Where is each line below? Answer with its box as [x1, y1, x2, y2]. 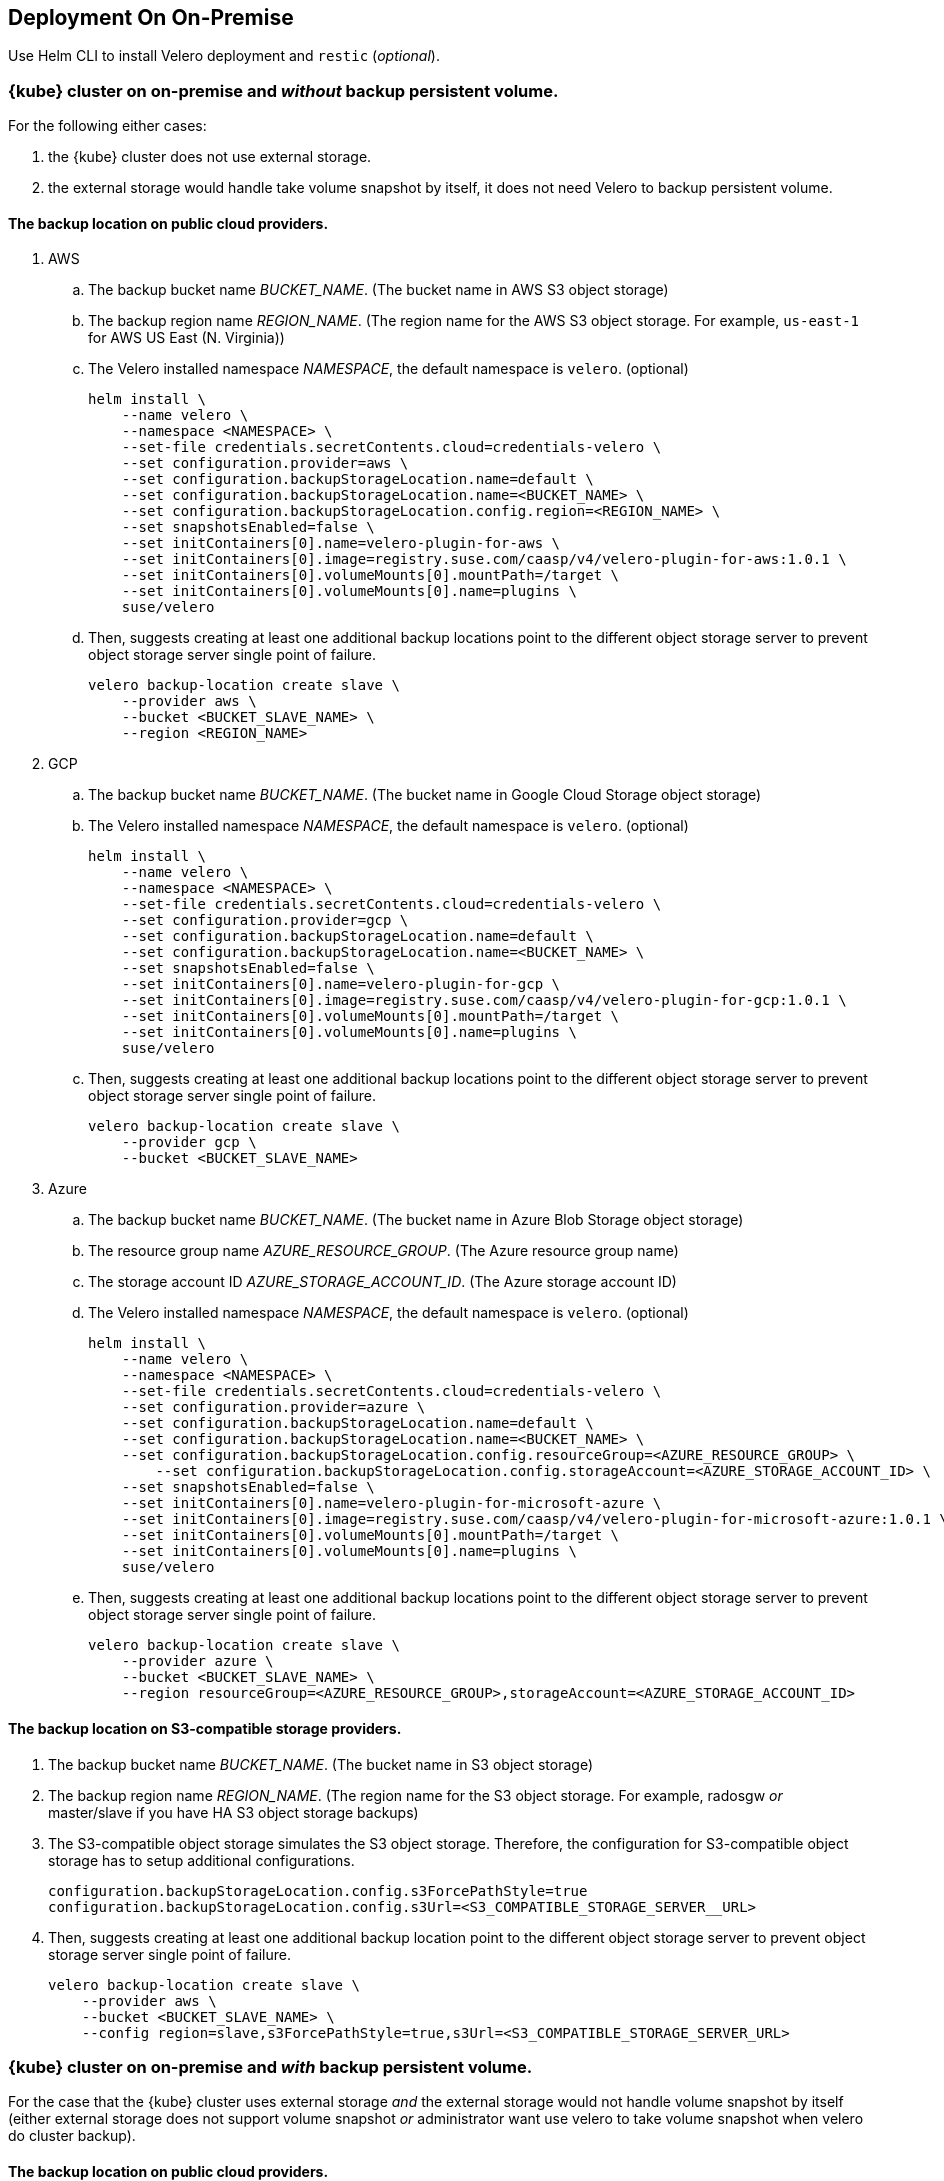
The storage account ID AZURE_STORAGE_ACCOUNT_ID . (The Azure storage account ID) [88, 1273, 677, 1291]
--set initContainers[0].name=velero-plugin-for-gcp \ [121, 976, 561, 993]
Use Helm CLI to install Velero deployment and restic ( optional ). [8, 47, 440, 65]
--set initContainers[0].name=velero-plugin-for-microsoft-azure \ [121, 1495, 662, 1512]
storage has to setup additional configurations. [48, 1851, 355, 1869]
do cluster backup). [8, 2127, 136, 2145]
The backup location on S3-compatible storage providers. [8, 1720, 402, 1737]
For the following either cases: [8, 117, 207, 135]
